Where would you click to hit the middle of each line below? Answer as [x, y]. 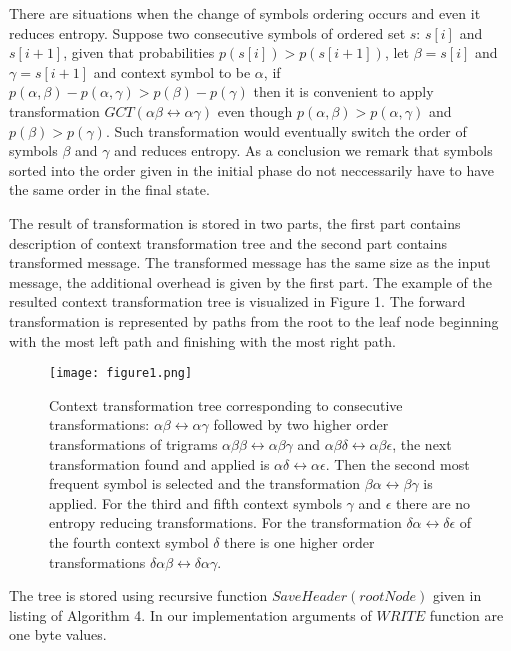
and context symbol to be [172, 71]
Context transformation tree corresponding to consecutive [226, 404]
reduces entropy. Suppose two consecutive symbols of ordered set [207, 32]
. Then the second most [397, 463]
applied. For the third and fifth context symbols [195, 502]
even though [255, 110]
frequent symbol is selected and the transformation [205, 483]
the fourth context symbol [129, 541]
